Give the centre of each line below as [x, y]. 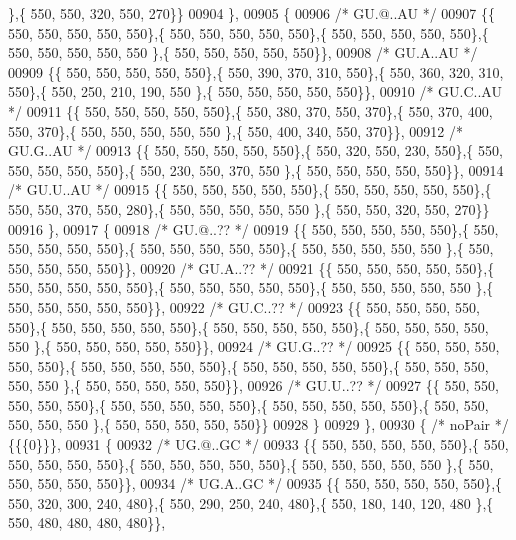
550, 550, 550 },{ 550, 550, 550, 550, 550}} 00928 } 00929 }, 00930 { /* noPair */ [258, 424]
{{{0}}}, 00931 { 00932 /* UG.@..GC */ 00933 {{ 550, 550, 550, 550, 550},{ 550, [258, 444]
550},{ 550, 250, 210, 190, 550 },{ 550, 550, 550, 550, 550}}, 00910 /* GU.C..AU [255, 91]
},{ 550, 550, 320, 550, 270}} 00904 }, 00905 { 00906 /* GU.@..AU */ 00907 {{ [251, 13]
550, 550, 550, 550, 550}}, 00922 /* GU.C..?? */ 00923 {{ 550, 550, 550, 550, [244, 306]
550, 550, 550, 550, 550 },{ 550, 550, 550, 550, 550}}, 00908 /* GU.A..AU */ [243, 52]
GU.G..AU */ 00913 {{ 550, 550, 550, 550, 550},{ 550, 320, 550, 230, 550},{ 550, [255, 150]
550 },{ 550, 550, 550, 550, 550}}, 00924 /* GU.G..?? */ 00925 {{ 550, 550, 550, [254, 346]
